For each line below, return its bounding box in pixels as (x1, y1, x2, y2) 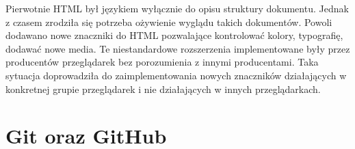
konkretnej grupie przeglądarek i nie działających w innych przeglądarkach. (5, 81, 321, 96)
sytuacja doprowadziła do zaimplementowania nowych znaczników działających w (5, 68, 347, 82)
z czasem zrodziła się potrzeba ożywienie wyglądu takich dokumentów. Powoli (5, 14, 332, 29)
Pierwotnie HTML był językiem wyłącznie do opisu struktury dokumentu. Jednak (5, 1, 349, 15)
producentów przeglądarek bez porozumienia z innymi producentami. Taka (5, 55, 319, 69)
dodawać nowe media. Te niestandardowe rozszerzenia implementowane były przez (5, 41, 350, 55)
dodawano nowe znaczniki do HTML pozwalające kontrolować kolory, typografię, (5, 28, 343, 42)
